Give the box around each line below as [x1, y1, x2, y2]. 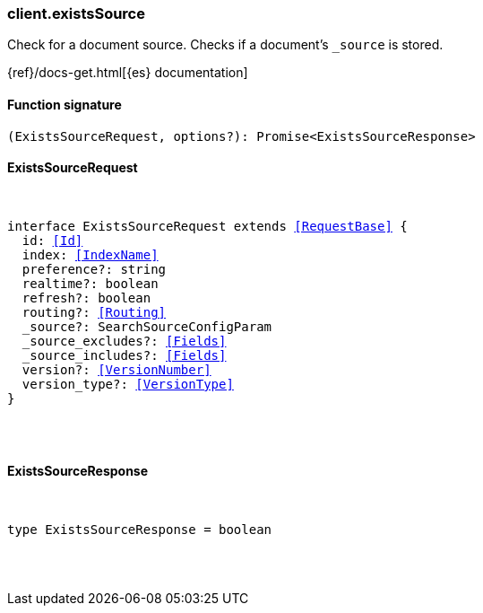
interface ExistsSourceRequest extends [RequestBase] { [7, 218, 408, 233]
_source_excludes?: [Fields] [22, 333, 227, 348]
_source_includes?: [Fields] [22, 347, 227, 363]
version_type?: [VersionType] [22, 376, 234, 391]
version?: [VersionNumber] [22, 362, 211, 377]
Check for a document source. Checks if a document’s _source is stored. [7, 37, 444, 53]
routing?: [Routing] [22, 304, 167, 320]
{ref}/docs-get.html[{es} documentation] [7, 65, 248, 81]
